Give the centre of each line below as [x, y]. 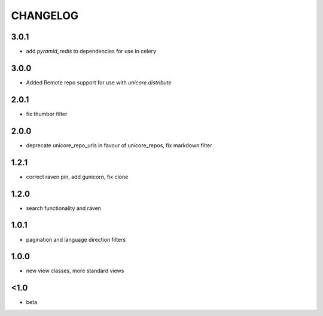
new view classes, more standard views [75, 271]
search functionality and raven [64, 208]
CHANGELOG [45, 16]
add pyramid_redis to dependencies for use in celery [91, 51]
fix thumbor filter [47, 114]
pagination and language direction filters [76, 239]
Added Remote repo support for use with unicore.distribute [99, 82]
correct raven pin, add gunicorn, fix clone [77, 177]
